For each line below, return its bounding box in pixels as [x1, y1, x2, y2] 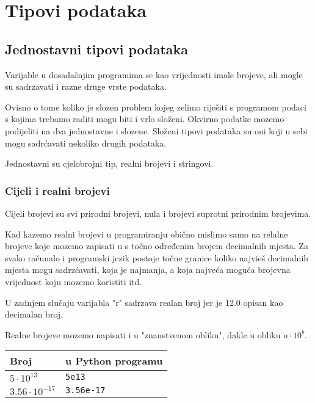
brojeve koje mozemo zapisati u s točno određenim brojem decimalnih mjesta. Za [5, 239, 308, 252]
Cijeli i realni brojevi [5, 183, 110, 198]
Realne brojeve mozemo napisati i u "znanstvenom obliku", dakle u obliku [5, 328, 281, 341]
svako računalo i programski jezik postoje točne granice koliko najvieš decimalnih [5, 251, 309, 264]
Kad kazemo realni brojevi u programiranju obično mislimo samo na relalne [5, 227, 288, 240]
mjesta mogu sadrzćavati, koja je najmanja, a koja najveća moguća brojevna [5, 263, 291, 276]
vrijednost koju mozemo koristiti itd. [5, 275, 142, 288]
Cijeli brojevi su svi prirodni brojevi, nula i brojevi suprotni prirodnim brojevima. [5, 206, 311, 219]
